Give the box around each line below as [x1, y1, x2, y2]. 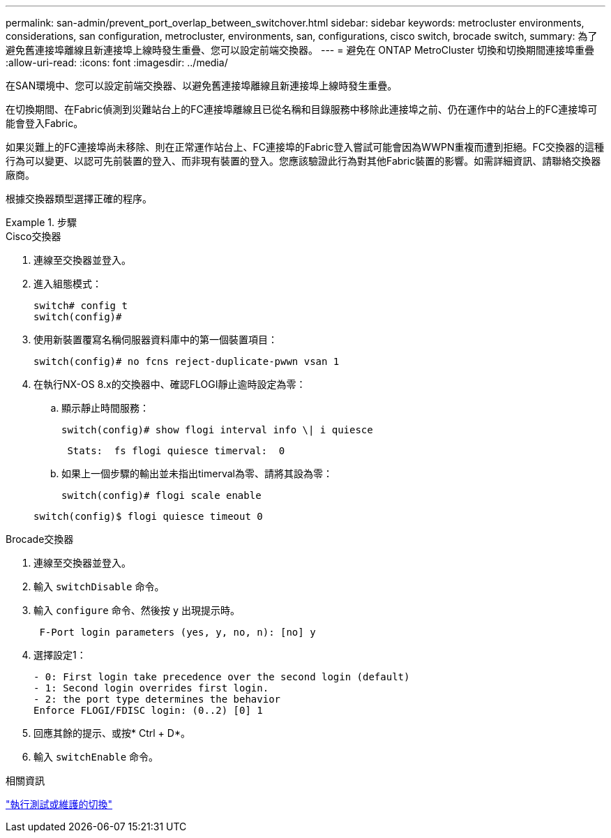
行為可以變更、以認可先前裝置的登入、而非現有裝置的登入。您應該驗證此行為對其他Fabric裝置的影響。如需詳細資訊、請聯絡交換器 [6, 155, 601, 167]
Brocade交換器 [6, 533, 74, 545]
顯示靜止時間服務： [61, 402, 149, 414]
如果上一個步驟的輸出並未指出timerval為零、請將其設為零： [61, 467, 333, 479]
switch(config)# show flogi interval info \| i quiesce [61, 424, 373, 435]
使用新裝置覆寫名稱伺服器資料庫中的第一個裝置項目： [33, 334, 278, 345]
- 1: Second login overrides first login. [33, 682, 269, 694]
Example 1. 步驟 [6, 216, 77, 228]
